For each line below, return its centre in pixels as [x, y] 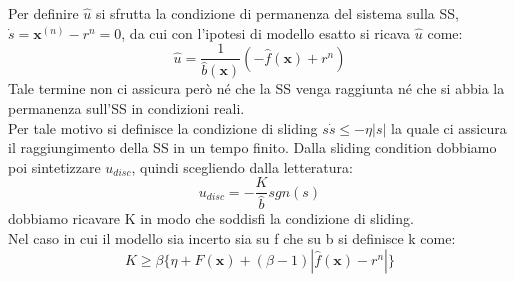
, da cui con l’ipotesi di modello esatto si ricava [266, 32]
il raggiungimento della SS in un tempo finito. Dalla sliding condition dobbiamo [252, 147]
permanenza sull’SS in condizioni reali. [126, 107]
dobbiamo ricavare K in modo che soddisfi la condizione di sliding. [211, 218]
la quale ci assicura [449, 127]
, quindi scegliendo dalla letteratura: [242, 166]
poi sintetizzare [54, 166]
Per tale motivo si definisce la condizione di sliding [163, 127]
